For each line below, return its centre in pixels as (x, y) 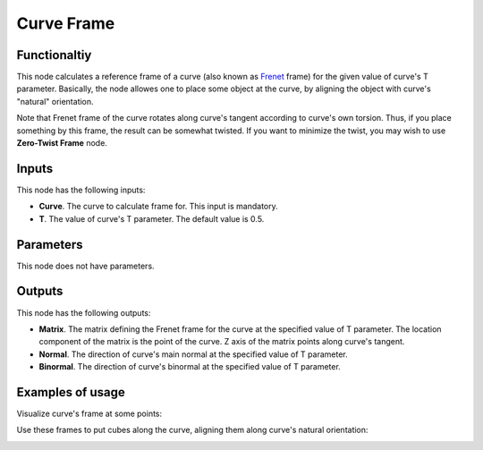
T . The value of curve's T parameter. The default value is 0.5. (152, 218)
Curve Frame (66, 23)
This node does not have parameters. (86, 266)
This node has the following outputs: (84, 312)
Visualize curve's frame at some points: (89, 413)
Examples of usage (71, 392)
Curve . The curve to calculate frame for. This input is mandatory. (158, 207)
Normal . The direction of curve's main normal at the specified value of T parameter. (193, 354)
